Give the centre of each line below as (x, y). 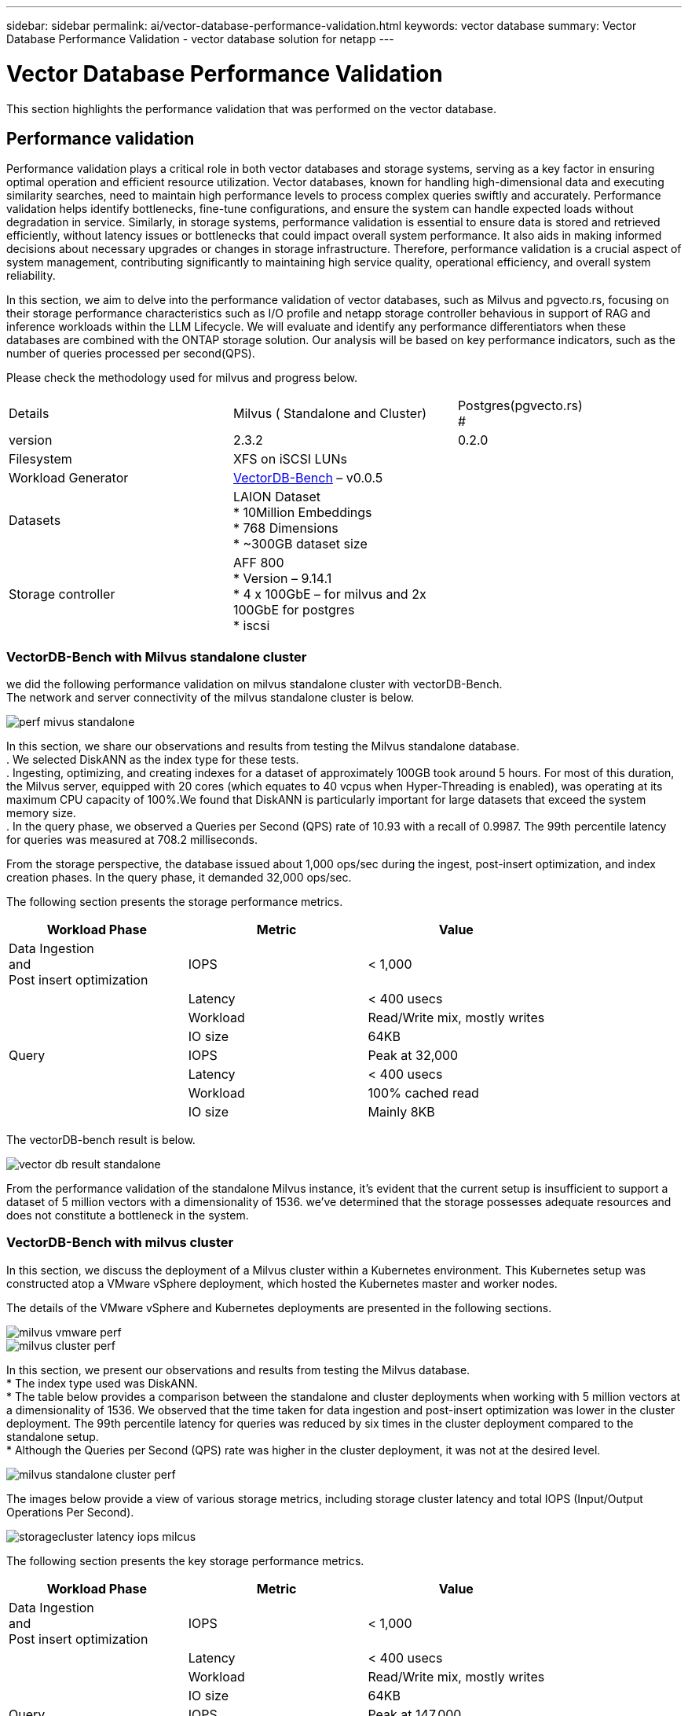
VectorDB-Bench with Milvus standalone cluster (157, 656)
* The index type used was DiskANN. (102, 1383)
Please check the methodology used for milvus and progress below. (182, 378)
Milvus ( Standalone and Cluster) (330, 414)
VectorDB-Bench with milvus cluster (120, 1243)
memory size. (41, 813)
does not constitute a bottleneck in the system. (128, 1215)
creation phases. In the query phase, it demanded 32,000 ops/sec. (179, 878)
